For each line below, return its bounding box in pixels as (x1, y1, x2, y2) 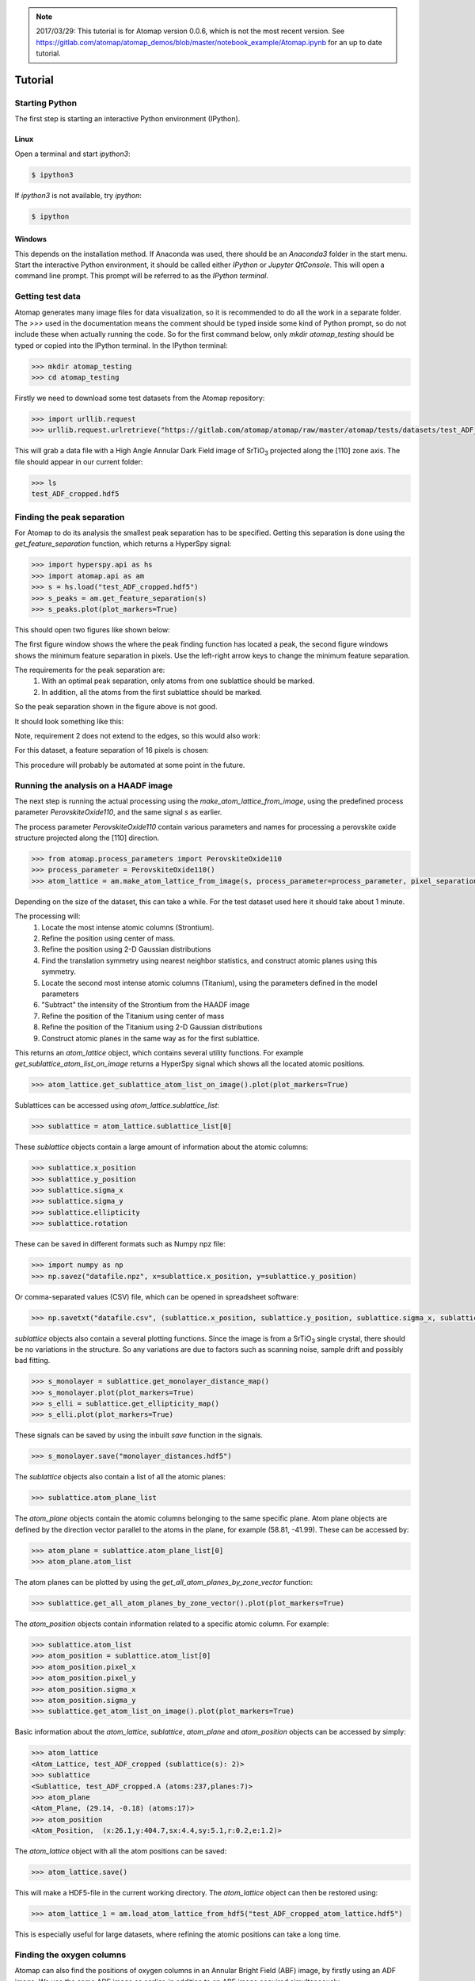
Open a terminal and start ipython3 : (14, 149, 131, 158)
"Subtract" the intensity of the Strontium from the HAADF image (41, 1000, 250, 1010)
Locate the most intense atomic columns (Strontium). (41, 922, 215, 932)
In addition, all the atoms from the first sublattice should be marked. (41, 687, 263, 697)
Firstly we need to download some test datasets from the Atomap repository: (14, 393, 265, 403)
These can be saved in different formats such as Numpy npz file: (14, 1239, 226, 1249)
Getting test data (14, 291, 81, 302)
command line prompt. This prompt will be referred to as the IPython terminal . (14, 271, 269, 281)
